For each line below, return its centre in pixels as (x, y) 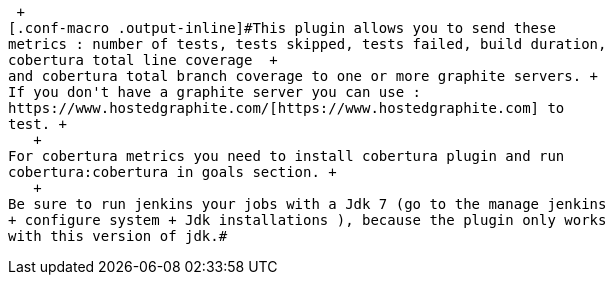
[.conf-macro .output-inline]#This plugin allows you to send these (282, 28)
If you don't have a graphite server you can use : (215, 92)
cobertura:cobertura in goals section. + (172, 172)
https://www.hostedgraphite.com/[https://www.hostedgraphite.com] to (286, 108)
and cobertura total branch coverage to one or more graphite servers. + (303, 76)
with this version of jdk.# (118, 236)
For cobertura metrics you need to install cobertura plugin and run (286, 156)
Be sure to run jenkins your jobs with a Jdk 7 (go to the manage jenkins (307, 204)
